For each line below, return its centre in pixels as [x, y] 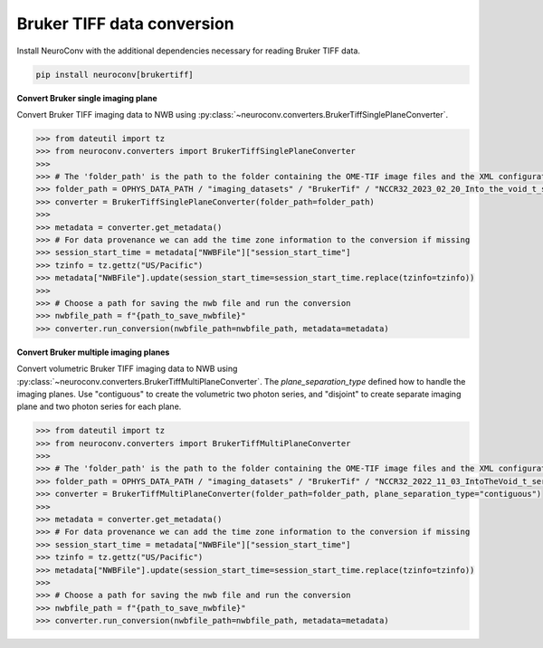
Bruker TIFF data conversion [125, 24]
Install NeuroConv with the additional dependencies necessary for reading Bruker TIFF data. [189, 51]
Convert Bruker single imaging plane [87, 98]
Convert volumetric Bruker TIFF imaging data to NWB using [127, 369]
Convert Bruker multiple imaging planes [93, 352]
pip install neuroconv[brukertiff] [114, 74]
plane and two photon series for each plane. [99, 406]
